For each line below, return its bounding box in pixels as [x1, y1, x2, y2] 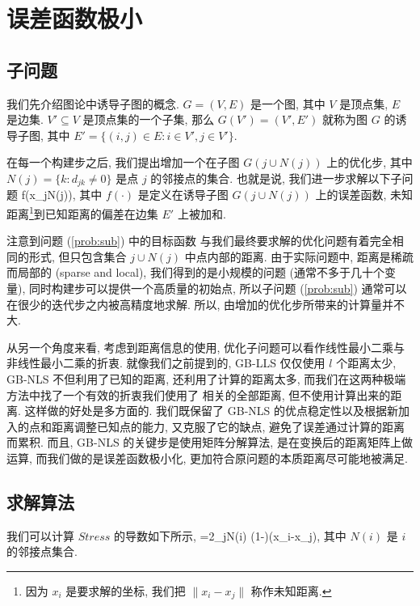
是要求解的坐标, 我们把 [65, 582, 186, 599]
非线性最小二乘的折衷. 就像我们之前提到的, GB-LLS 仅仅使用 [6, 354, 325, 371]
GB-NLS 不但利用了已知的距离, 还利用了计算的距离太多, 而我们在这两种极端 [6, 371, 406, 387]
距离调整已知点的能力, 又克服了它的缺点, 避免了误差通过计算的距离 [51, 417, 405, 434]
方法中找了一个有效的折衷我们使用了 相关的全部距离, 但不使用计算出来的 [6, 386, 391, 403]
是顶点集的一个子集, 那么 [82, 111, 215, 128]
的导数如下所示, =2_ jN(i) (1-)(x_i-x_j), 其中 [114, 527, 346, 544]
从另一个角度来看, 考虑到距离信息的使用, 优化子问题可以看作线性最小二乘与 [6, 338, 405, 355]
